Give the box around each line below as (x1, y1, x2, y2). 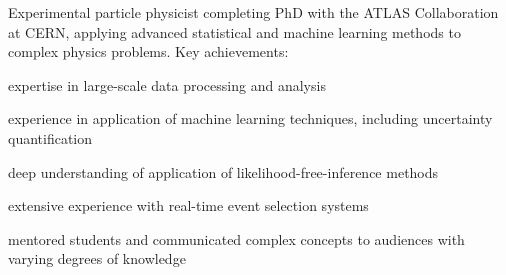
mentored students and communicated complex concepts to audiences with (8, 228, 465, 249)
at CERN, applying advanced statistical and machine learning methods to (8, 21, 461, 42)
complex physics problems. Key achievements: (8, 41, 289, 62)
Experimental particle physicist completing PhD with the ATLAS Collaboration (8, 2, 499, 22)
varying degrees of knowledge (8, 248, 186, 269)
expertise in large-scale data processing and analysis (8, 74, 326, 95)
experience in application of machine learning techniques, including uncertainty (8, 108, 493, 129)
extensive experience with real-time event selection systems (8, 195, 369, 216)
